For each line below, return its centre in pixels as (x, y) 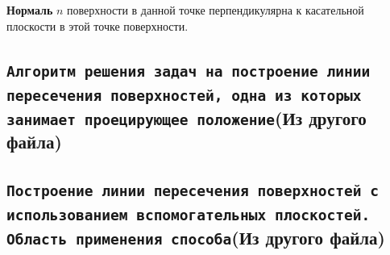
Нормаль (30, 10)
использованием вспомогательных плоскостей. (189, 215)
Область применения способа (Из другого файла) (196, 238)
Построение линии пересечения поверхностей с (193, 191)
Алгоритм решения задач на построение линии (189, 71)
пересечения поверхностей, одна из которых (184, 95)
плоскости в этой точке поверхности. (97, 25)
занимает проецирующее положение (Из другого (187, 117)
